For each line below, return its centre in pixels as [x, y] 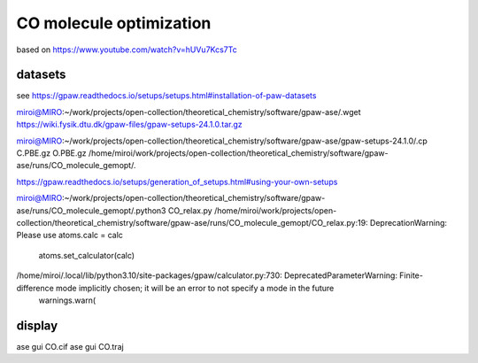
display [37, 325]
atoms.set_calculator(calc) [87, 255]
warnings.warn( [67, 300]
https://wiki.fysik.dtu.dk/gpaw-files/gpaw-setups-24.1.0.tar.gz [129, 125]
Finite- [412, 275]
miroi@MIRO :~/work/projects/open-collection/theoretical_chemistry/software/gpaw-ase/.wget [189, 112]
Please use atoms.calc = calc [70, 236]
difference [35, 288]
